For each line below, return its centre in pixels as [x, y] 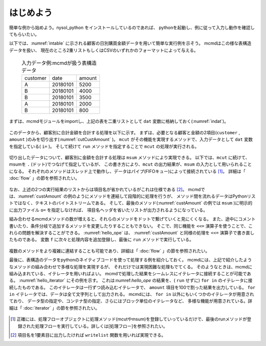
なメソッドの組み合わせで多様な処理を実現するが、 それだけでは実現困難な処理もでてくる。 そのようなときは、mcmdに [131, 267]
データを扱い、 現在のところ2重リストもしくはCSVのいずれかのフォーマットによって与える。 [104, 50]
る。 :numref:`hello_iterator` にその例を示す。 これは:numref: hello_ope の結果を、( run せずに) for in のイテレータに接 [131, 281]
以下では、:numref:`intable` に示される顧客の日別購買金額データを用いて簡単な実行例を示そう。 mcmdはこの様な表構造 [130, 43]
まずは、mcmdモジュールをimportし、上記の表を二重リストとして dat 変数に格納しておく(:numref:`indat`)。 [119, 121]
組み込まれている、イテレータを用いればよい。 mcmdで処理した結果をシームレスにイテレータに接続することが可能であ [130, 273]
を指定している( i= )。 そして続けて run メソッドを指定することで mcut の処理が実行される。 [104, 146]
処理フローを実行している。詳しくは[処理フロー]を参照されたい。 [101, 326]
